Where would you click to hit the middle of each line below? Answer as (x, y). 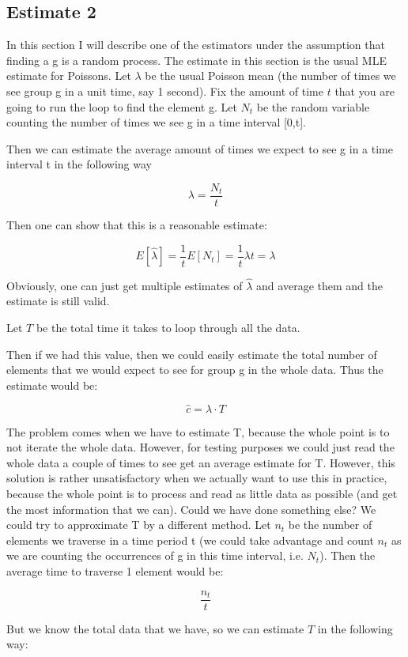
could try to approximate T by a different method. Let (139, 525)
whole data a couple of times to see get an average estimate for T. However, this (201, 462)
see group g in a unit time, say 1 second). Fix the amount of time (165, 91)
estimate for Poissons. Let (69, 76)
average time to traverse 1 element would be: (115, 571)
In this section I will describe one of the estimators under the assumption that (196, 45)
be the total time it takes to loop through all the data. (168, 328)
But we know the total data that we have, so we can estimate (155, 628)
